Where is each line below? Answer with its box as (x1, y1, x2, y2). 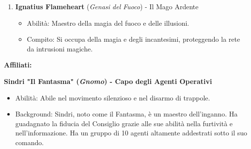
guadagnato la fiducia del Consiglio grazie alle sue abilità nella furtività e (15, 118, 233, 128)
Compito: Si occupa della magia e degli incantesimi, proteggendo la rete (27, 34, 240, 44)
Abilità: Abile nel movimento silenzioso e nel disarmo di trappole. (15, 92, 210, 102)
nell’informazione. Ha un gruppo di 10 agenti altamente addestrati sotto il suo (15, 128, 248, 138)
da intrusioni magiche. (27, 43, 93, 53)
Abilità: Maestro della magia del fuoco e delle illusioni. (27, 17, 189, 28)
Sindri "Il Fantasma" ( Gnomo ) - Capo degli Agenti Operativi (4, 76, 212, 86)
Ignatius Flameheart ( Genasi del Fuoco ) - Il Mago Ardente (15, 1, 199, 11)
